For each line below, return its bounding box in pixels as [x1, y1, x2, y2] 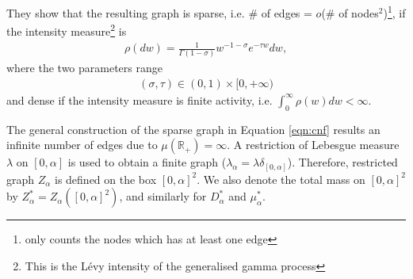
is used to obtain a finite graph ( [67, 154, 227, 170]
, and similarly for [119, 188, 207, 204]
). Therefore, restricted [287, 154, 398, 170]
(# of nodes [321, 4, 379, 21]
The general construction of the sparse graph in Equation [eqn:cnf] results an [6, 120, 380, 137]
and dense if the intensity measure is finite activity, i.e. [6, 91, 273, 108]
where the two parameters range [6, 59, 163, 76]
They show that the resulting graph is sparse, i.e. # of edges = [6, 4, 312, 21]
